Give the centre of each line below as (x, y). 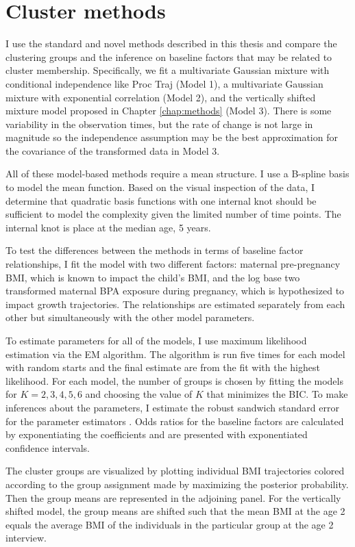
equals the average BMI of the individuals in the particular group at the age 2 (170, 524)
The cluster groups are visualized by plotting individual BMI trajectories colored (175, 471)
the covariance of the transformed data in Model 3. (113, 150)
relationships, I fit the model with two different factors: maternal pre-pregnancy (173, 264)
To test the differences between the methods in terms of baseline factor (155, 250)
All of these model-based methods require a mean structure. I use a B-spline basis (177, 174)
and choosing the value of (139, 394)
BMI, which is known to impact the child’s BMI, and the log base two (153, 277)
